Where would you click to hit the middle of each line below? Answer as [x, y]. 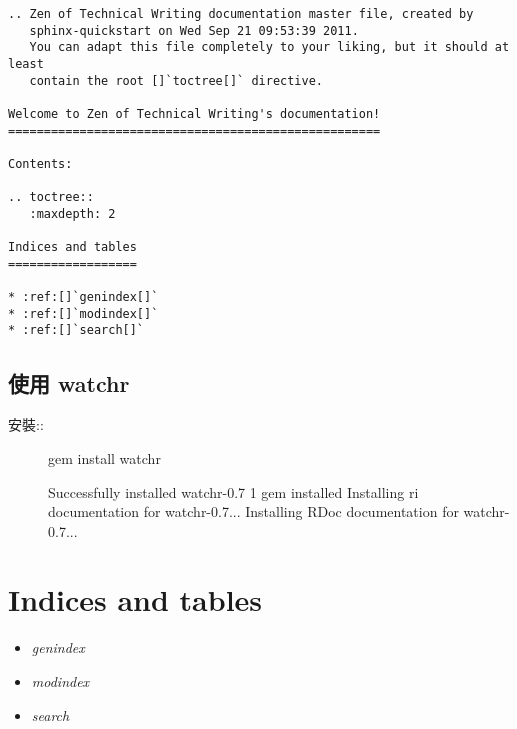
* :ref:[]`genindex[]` [83, 297]
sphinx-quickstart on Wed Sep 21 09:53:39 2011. [194, 30]
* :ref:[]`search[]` [76, 330]
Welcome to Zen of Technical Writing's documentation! [194, 113]
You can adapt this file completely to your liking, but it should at [269, 47]
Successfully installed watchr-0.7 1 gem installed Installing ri [233, 491]
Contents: [40, 163]
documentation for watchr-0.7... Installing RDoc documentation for [253, 511]
